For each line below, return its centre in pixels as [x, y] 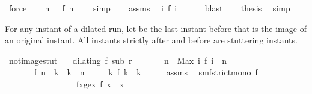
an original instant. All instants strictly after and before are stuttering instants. [151, 40]
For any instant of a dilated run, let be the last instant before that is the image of [156, 28]
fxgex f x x [100, 83]
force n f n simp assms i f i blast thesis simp [149, 8]
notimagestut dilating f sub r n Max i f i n [118, 60]
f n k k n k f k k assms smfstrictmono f [146, 72]
